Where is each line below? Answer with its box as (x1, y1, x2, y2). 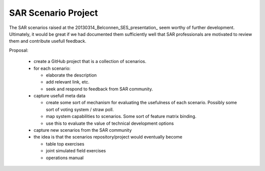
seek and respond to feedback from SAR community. (46, 86, 153, 92)
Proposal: (9, 47, 29, 53)
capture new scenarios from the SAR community (33, 127, 132, 133)
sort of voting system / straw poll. (46, 106, 114, 113)
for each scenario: (33, 65, 71, 71)
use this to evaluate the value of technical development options (46, 120, 174, 126)
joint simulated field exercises (46, 148, 106, 154)
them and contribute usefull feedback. (9, 38, 87, 44)
